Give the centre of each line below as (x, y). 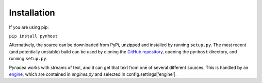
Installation (32, 13)
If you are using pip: (29, 27)
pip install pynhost (33, 36)
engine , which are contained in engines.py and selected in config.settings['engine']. (93, 74)
